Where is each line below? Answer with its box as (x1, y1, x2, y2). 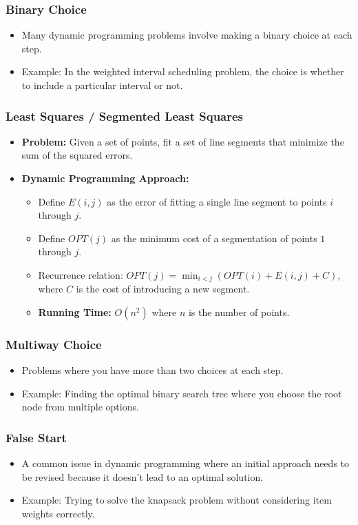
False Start (6, 428, 67, 446)
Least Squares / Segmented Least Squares (6, 107, 244, 124)
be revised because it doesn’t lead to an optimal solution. (21, 469, 264, 484)
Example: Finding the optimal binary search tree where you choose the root (21, 386, 342, 400)
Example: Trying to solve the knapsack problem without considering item (21, 493, 332, 507)
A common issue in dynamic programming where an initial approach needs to (21, 456, 350, 470)
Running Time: (38, 305, 112, 319)
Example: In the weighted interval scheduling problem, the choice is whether (21, 64, 344, 79)
